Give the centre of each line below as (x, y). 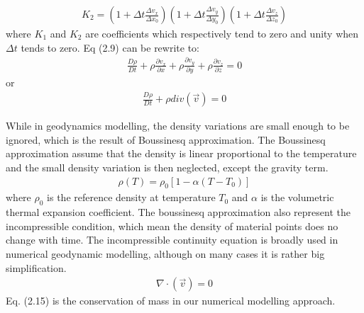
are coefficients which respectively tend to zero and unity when (222, 34)
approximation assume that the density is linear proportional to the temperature (181, 153)
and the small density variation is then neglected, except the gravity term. (167, 167)
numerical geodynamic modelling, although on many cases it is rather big (165, 254)
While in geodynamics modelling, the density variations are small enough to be (178, 126)
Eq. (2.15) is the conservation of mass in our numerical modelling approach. (171, 301)
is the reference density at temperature (131, 197)
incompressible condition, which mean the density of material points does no (172, 226)
